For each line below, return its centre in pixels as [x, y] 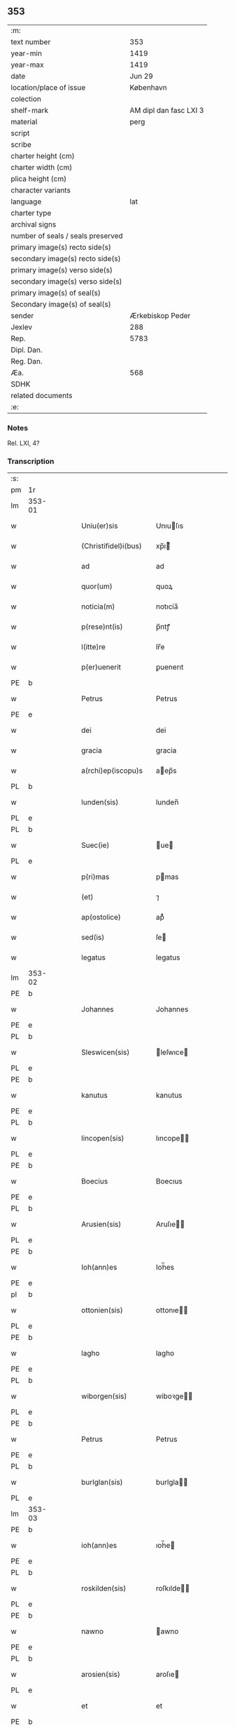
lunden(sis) [100, 802]
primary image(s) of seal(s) [56, 293]
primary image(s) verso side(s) [62, 270]
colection [26, 99]
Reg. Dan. [27, 361]
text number [31, 41]
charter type [31, 213]
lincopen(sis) [103, 1139]
